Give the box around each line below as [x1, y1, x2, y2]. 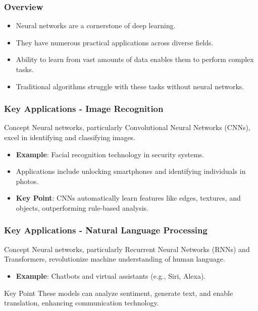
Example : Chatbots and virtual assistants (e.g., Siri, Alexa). [16, 270, 206, 281]
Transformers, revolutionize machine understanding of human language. [4, 254, 225, 264]
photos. [16, 175, 39, 186]
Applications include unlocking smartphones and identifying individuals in [16, 166, 246, 176]
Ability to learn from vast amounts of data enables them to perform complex [16, 54, 254, 65]
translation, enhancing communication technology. [4, 297, 159, 308]
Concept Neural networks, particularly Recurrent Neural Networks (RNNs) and [4, 243, 250, 254]
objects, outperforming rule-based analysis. [16, 202, 148, 213]
